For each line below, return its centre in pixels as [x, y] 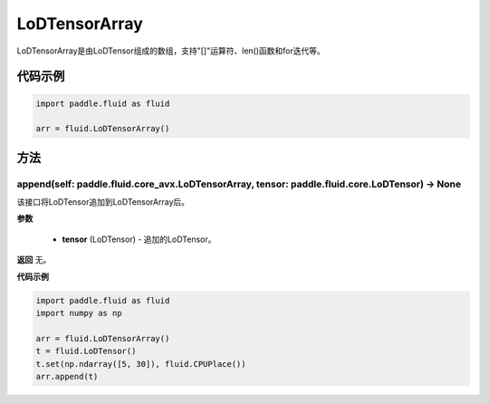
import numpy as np [79, 313]
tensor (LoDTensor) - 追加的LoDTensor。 [139, 239]
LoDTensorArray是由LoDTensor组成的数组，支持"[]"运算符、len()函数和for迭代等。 [171, 51]
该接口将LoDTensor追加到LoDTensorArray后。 [103, 202]
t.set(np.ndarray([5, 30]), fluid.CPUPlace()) [141, 364]
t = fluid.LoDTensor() [86, 351]
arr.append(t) [67, 376]
